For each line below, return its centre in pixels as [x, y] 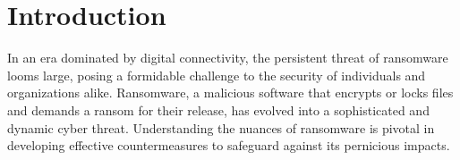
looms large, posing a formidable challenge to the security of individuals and [217, 75]
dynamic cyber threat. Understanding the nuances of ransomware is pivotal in [221, 127]
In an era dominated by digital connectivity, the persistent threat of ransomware [228, 58]
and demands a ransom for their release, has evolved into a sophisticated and [218, 109]
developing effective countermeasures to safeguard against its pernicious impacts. [229, 145]
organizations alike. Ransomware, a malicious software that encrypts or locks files [230, 93]
